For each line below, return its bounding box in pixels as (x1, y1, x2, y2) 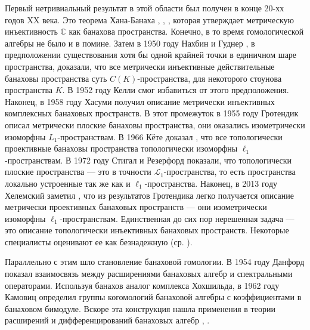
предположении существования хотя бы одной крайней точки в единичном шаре (5, 48, 297, 61)
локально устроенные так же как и (5, 177, 131, 189)
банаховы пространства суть (5, 72, 107, 84)
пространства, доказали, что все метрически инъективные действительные (5, 60, 275, 72)
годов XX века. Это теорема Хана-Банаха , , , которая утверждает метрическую (5, 13, 294, 26)
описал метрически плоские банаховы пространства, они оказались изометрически (5, 118, 305, 131)
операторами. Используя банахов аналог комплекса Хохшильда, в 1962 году (5, 279, 280, 291)
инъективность (5, 25, 58, 38)
